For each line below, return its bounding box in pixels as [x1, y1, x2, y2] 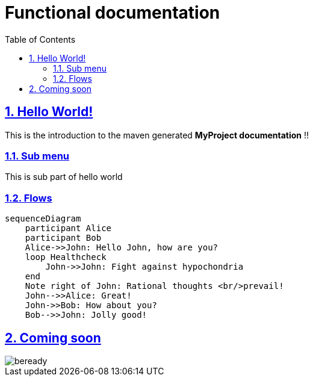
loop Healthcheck [25, 252, 107, 262]
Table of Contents [5, 34, 76, 45]
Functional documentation [5, 2, 220, 23]
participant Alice [25, 223, 112, 234]
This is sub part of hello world [5, 172, 123, 182]
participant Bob [25, 233, 102, 243]
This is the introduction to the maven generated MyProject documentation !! [5, 129, 309, 140]
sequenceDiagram [5, 214, 81, 224]
